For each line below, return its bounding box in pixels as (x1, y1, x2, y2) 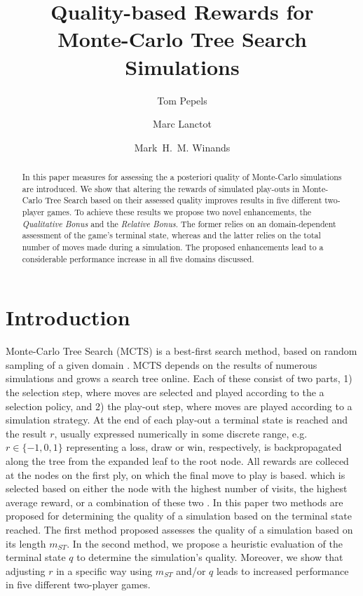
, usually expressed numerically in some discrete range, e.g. (54, 426, 308, 440)
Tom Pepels (157, 93, 207, 107)
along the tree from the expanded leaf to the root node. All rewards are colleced (6, 454, 349, 468)
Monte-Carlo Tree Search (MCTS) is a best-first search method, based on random (6, 344, 357, 358)
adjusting (6, 563, 46, 578)
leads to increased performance (216, 563, 349, 578)
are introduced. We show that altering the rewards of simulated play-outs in (22, 182, 300, 194)
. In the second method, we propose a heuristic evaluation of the (67, 536, 343, 550)
